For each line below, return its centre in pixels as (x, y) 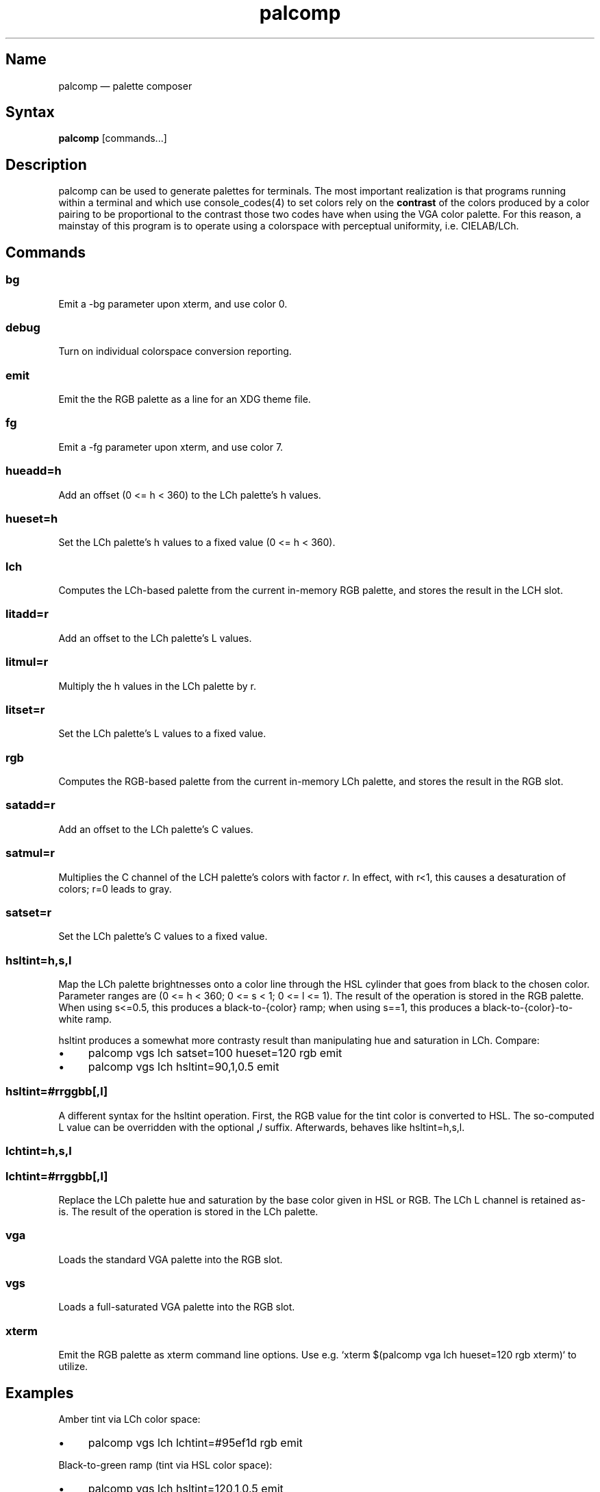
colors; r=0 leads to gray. (115, 888)
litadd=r (27, 614)
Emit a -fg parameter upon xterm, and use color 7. (171, 447)
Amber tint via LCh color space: (129, 1419)
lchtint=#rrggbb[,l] (57, 1176)
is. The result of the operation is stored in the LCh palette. (188, 1211)
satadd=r (30, 805)
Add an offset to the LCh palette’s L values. (155, 638)
